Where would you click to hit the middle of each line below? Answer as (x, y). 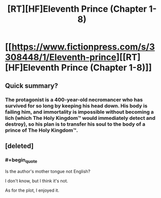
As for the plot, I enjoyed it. (32, 190)
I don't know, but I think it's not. (37, 181)
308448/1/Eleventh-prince (61, 57)
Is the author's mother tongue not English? (48, 172)
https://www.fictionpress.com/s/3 (83, 47)
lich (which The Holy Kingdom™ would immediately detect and (80, 118)
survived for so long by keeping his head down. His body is (76, 106)
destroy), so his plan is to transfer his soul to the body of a (75, 124)
